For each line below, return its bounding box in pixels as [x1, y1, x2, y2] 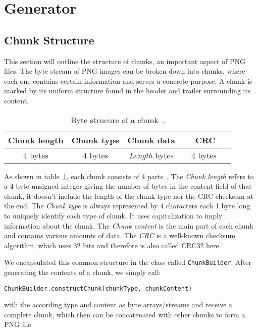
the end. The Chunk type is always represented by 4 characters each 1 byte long [4, 200, 250, 211]
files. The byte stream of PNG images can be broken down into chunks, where [4, 66, 245, 76]
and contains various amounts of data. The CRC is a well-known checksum [4, 230, 236, 241]
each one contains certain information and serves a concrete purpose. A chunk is [4, 75, 252, 86]
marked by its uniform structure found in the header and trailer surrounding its [4, 85, 251, 96]
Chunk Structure [4, 32, 94, 47]
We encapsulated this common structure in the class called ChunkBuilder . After [4, 257, 252, 267]
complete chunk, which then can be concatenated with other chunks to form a [4, 309, 245, 319]
